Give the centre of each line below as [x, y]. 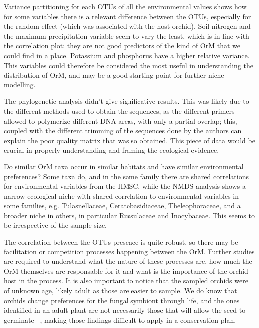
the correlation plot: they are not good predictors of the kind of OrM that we [122, 45]
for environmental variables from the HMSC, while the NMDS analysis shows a [125, 186]
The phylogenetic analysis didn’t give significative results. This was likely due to [127, 101]
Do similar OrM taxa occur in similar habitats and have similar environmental [124, 166]
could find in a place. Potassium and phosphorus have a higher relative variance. [127, 55]
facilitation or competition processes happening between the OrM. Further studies [129, 251]
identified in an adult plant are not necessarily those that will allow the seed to [125, 310]
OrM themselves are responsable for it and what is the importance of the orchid [126, 271]
